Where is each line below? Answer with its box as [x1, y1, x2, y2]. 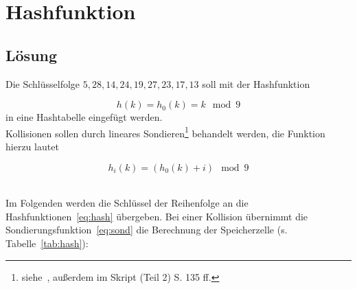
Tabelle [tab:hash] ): [5, 235, 89, 250]
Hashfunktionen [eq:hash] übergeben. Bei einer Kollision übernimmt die [5, 209, 308, 223]
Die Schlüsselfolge [5, 76, 80, 91]
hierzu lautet [5, 139, 59, 154]
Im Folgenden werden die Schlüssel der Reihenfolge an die [5, 196, 249, 210]
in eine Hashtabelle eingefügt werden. [5, 110, 163, 124]
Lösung [5, 44, 58, 65]
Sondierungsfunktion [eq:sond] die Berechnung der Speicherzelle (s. [5, 222, 288, 237]
